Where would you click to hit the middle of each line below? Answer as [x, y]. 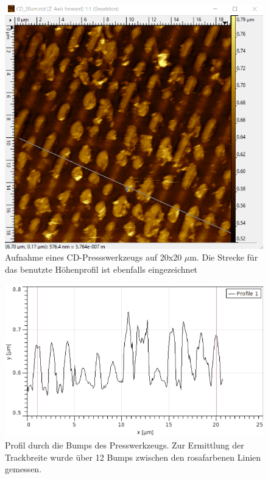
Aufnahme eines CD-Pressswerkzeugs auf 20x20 [93, 257]
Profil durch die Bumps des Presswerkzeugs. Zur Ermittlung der [125, 445]
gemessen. [23, 469]
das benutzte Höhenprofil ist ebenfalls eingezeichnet [101, 269]
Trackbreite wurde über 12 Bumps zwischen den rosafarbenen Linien [133, 457]
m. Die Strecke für [224, 257]
